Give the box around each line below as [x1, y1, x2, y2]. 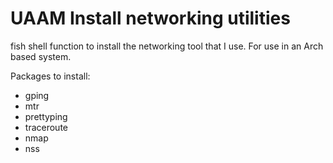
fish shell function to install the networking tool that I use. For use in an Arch [10, 40, 324, 52]
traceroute [24, 121, 68, 133]
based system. [10, 50, 72, 62]
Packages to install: [10, 70, 91, 82]
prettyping [24, 110, 68, 122]
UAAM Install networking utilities [10, 7, 291, 30]
